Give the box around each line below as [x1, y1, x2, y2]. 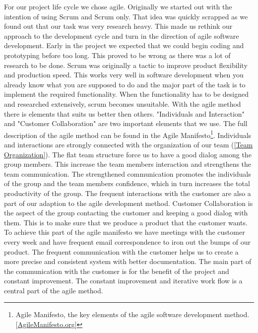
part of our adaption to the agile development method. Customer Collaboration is [4, 198, 253, 208]
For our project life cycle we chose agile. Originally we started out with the [4, 1, 232, 11]
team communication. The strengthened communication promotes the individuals [4, 168, 251, 179]
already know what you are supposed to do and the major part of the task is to [4, 79, 246, 89]
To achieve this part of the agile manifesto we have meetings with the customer [4, 227, 245, 237]
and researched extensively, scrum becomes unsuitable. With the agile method [4, 98, 241, 109]
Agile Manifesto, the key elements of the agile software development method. [15, 309, 250, 320]
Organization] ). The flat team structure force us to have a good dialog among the [4, 149, 252, 159]
